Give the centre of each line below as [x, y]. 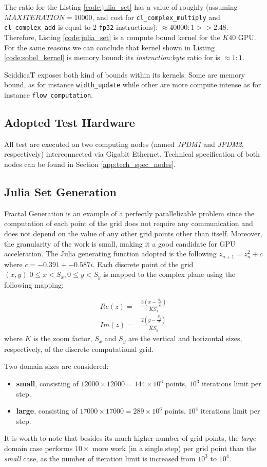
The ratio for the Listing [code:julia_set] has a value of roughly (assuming [121, 7]
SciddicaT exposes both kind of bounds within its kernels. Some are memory [125, 74]
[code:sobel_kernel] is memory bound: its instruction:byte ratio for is [112, 57]
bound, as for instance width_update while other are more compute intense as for [133, 85]
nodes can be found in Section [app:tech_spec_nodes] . [90, 164]
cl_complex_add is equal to [47, 27]
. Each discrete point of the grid [143, 264]
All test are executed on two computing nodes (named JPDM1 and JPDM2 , [124, 144]
